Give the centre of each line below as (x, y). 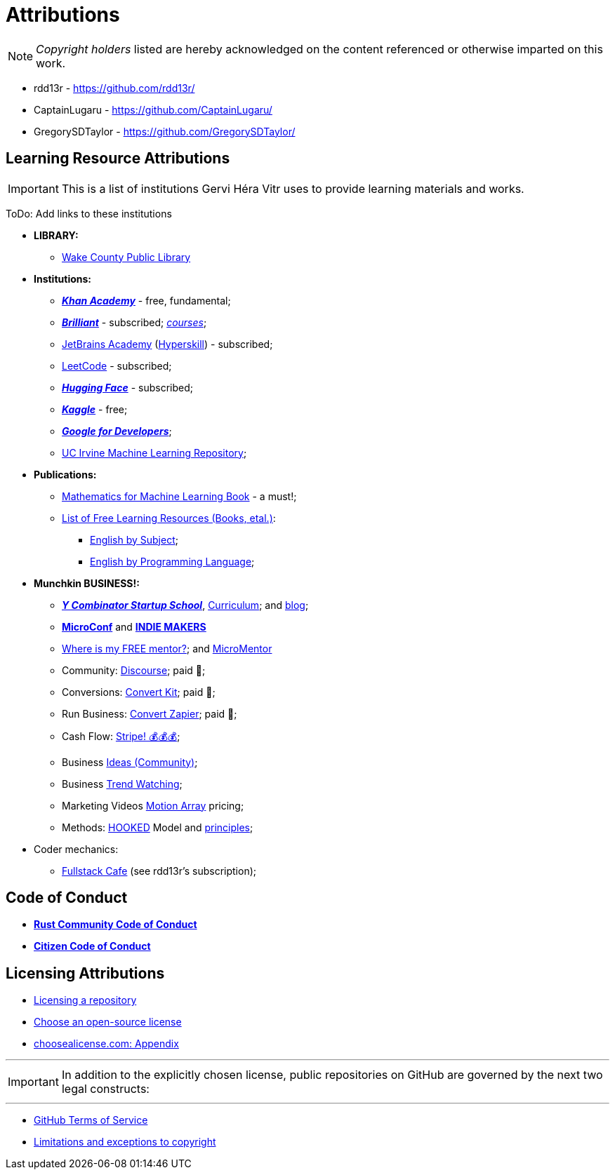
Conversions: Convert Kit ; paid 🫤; (139, 692)
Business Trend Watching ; (122, 784)
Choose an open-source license (108, 1022)
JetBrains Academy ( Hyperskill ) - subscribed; (167, 344)
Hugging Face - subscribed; (127, 387)
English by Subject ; (134, 539)
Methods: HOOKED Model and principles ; (158, 827)
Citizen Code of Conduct (92, 946)
